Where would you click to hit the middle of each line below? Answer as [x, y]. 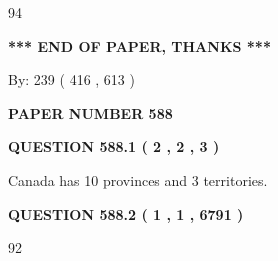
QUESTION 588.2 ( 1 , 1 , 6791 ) [126, 213]
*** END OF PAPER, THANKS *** [139, 45]
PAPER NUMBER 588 [90, 112]
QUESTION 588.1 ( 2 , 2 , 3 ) [114, 146]
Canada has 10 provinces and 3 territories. [138, 179]
